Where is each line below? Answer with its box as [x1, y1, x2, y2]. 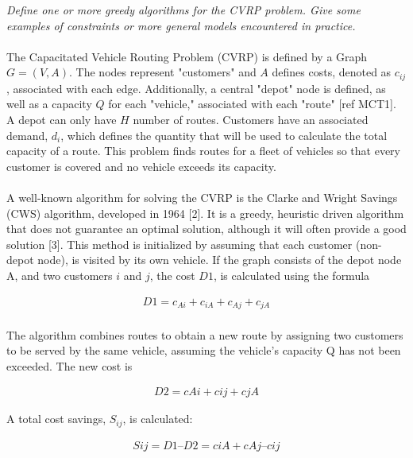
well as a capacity [6, 95, 92, 112]
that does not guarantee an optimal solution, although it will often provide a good [6, 220, 407, 237]
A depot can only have [6, 111, 117, 128]
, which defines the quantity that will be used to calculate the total [60, 126, 388, 143]
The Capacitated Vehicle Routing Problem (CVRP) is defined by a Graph [6, 48, 368, 64]
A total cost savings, [6, 410, 106, 427]
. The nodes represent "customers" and [69, 64, 257, 80]
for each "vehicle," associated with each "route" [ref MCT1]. [108, 95, 396, 112]
